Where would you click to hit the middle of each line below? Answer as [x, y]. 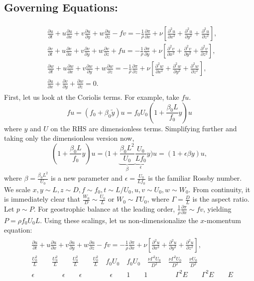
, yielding [217, 208]
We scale [17, 189]
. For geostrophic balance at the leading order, [104, 208]
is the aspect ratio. [221, 199]
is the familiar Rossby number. [195, 178]
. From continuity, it [219, 189]
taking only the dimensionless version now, [69, 138]
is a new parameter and [87, 178]
